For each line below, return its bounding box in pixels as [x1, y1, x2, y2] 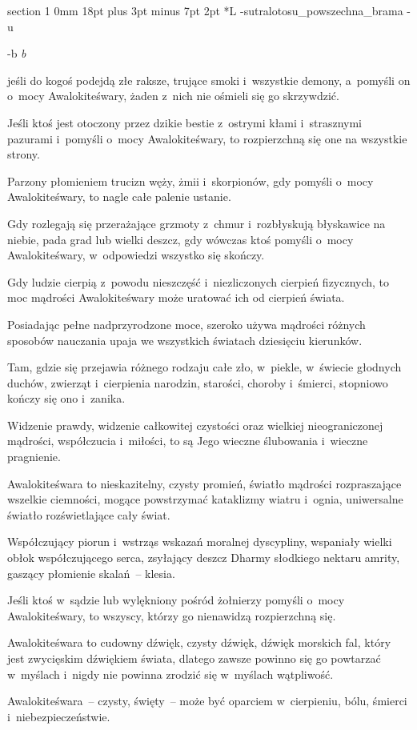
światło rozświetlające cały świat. [7, 506, 170, 523]
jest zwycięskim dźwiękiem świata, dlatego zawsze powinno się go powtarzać [7, 650, 381, 666]
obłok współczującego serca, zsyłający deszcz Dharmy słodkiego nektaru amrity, [7, 549, 400, 566]
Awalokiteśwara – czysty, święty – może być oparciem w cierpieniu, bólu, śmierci [7, 692, 407, 709]
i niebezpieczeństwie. [7, 708, 110, 724]
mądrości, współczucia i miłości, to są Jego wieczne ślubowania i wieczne [7, 432, 368, 449]
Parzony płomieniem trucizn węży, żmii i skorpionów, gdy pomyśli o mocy [7, 172, 374, 189]
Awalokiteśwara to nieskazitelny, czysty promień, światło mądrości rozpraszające [7, 475, 402, 491]
